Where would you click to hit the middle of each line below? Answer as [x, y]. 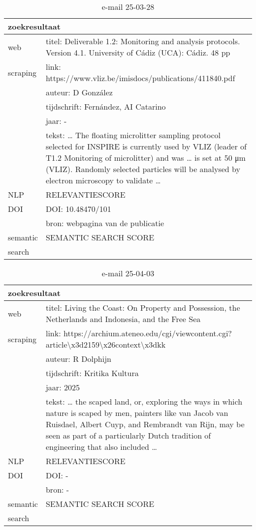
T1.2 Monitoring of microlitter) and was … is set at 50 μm [145, 158]
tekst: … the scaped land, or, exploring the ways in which [144, 401]
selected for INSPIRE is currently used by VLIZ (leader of [146, 146]
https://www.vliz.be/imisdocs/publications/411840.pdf [140, 78]
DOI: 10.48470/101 [78, 209]
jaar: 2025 [63, 387]
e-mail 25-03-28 [128, 7]
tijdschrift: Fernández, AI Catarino [106, 106]
